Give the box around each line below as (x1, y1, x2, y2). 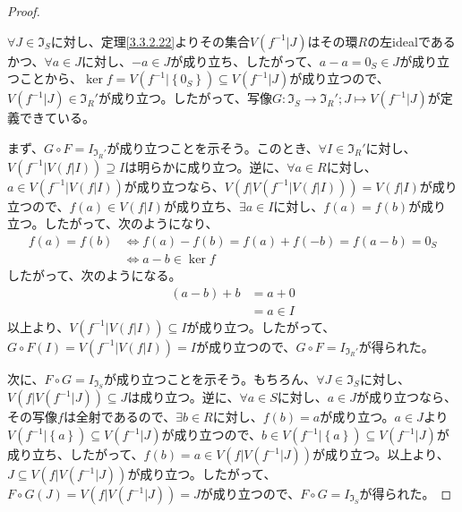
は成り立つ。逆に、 (127, 388, 240, 406)
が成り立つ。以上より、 (312, 445, 449, 463)
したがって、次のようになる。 (7, 265, 182, 284)
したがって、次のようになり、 (44, 214, 218, 233)
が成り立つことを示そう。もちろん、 (103, 369, 317, 388)
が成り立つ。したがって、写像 (98, 89, 272, 107)
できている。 (19, 108, 95, 127)
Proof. (7, 2, 40, 20)
